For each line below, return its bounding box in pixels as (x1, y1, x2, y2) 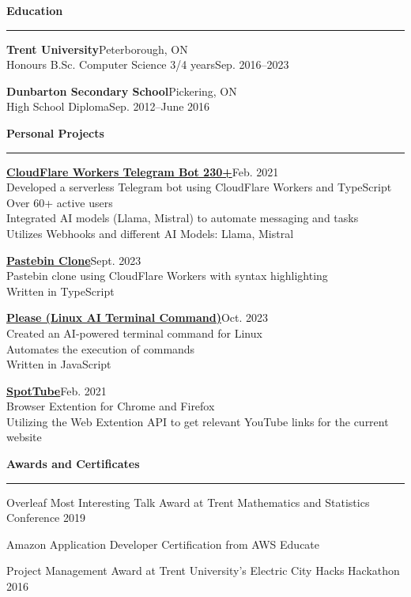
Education (6, 2, 63, 18)
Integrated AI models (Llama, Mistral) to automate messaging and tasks (6, 210, 359, 226)
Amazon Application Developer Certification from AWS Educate (6, 535, 320, 552)
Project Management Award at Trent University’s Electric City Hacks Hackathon (6, 562, 400, 579)
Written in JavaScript (6, 356, 111, 372)
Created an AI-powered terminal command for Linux (6, 324, 262, 341)
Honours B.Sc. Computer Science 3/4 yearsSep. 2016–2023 (6, 56, 289, 73)
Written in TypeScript (6, 282, 115, 299)
